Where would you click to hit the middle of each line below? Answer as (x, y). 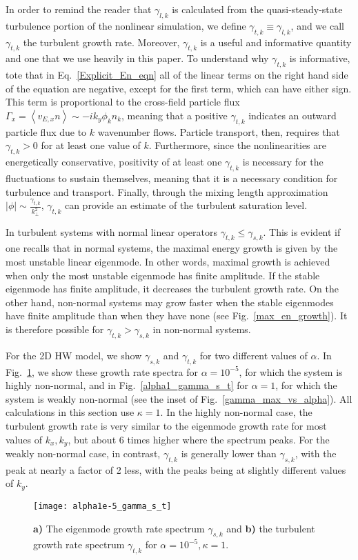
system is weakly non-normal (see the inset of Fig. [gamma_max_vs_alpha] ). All (179, 398)
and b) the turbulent (271, 528)
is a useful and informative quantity (276, 42)
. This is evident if (302, 231)
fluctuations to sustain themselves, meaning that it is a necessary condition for (172, 178)
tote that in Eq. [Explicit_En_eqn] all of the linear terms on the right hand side (177, 75)
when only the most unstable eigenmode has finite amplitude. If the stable (163, 275)
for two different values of (253, 355)
